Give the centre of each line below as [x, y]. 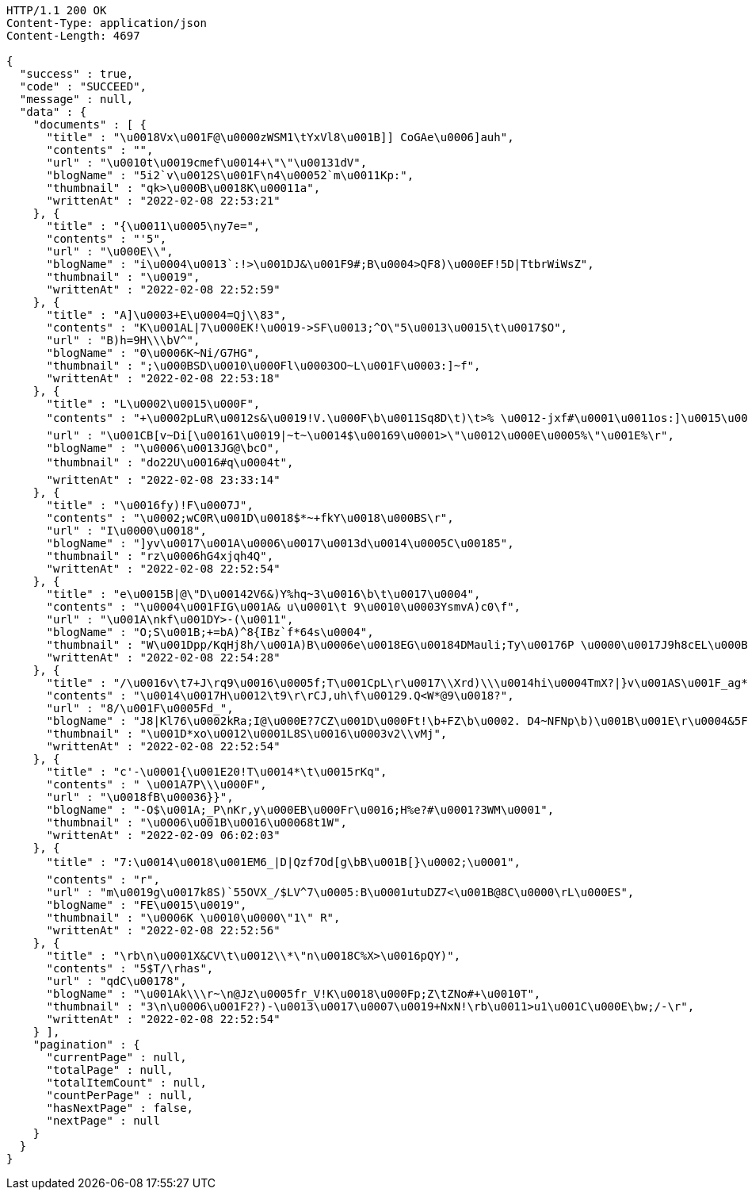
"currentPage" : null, [116, 1057]
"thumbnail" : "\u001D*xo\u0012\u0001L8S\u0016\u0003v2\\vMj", [247, 734]
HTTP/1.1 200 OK [57, 10]
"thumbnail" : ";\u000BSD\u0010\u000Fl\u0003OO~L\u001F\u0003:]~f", [263, 366]
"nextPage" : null [103, 1121]
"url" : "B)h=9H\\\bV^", [123, 340]
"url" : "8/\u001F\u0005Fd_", [140, 708]
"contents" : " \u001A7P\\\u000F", [156, 784]
